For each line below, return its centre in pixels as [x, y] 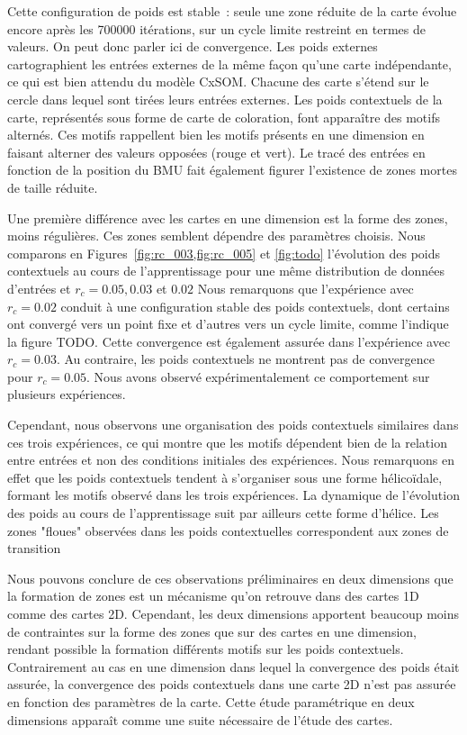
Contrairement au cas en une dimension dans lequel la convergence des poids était [233, 666]
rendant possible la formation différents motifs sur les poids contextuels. [206, 649]
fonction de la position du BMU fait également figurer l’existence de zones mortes [232, 170]
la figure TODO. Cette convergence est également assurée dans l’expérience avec [229, 341]
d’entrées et [39, 288]
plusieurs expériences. [67, 394]
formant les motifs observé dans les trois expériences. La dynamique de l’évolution [233, 495]
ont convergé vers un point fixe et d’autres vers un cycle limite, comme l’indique [228, 324]
